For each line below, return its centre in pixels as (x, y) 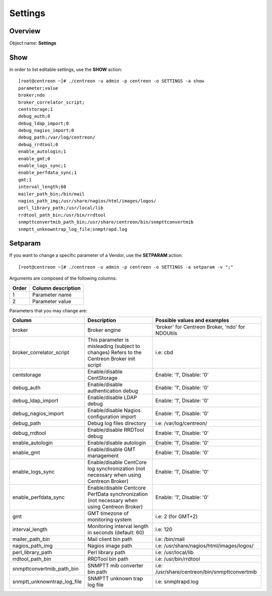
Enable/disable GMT (112, 449)
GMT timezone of (108, 513)
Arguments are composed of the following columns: (63, 278)
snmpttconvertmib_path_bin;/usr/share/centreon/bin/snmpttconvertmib (106, 222)
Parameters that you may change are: (48, 310)
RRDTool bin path (108, 559)
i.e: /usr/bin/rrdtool (178, 559)
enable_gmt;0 (34, 158)
